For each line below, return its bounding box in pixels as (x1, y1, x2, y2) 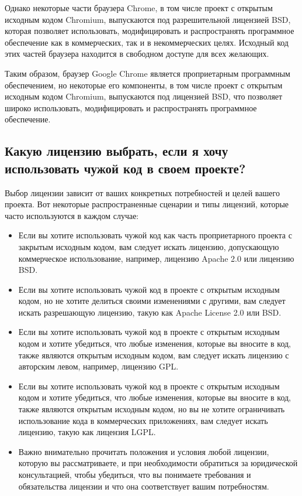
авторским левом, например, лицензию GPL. (18, 360, 179, 372)
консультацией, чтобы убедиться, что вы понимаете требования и (18, 468, 251, 480)
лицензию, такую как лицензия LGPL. (18, 426, 156, 438)
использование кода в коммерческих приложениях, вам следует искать (18, 414, 268, 426)
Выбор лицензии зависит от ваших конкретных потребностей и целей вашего (5, 186, 280, 199)
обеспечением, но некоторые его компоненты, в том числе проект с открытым (5, 78, 283, 91)
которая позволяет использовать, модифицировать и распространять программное (5, 25, 294, 37)
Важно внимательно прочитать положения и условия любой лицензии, (18, 445, 269, 457)
